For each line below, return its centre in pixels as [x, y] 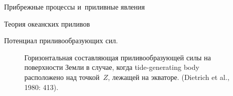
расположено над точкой [62, 77]
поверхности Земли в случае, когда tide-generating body [112, 67]
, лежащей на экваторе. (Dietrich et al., [169, 77]
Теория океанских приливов [47, 23]
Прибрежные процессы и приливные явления [75, 7]
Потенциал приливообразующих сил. [61, 40]
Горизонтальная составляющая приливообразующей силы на [118, 57]
